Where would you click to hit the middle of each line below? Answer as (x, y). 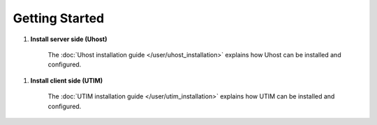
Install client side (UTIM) (67, 80)
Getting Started (59, 18)
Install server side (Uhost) (69, 39)
